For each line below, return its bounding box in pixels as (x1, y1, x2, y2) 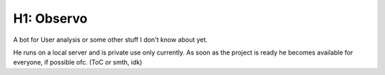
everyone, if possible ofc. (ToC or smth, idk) (13, 58, 143, 67)
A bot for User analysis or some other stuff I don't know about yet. (13, 35, 208, 44)
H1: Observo (13, 11, 88, 26)
